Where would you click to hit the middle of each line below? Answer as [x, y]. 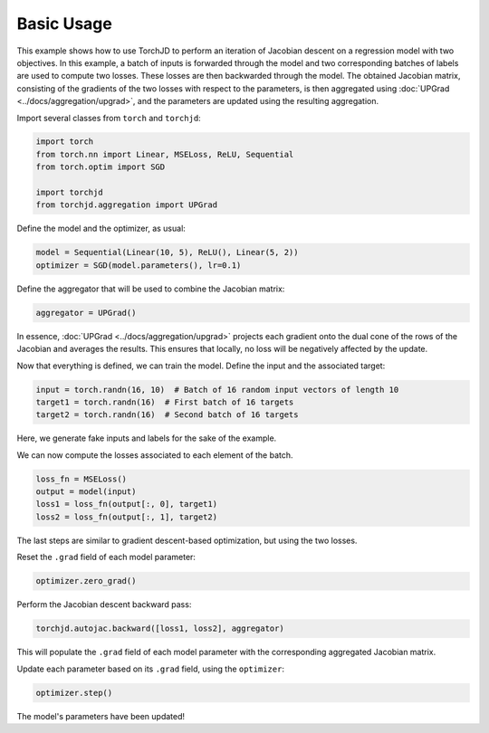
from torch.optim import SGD [101, 167]
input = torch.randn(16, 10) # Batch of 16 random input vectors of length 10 [217, 390]
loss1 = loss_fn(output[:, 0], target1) [126, 504]
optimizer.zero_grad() [86, 581]
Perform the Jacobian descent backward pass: [104, 604]
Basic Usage [64, 24]
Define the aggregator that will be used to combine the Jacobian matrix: [151, 289]
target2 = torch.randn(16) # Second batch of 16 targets [167, 415]
